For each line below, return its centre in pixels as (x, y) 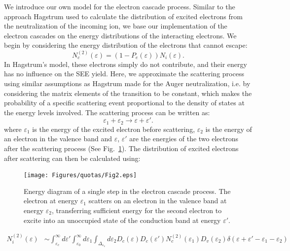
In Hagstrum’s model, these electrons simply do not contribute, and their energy (126, 64)
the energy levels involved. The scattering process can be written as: (107, 112)
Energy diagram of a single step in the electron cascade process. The (127, 191)
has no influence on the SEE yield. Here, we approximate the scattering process (124, 74)
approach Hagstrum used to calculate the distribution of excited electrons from (123, 16)
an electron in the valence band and (58, 139)
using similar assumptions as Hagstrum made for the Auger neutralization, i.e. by (127, 83)
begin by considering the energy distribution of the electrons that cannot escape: (126, 45)
